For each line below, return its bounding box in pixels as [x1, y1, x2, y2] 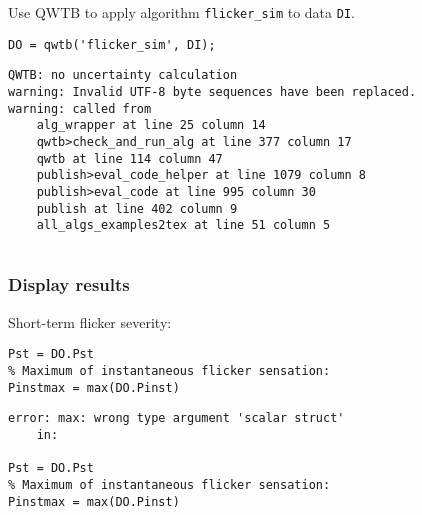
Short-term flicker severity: [8, 311, 172, 332]
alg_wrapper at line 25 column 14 [36, 118, 266, 133]
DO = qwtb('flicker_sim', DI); [8, 37, 216, 52]
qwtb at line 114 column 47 [36, 151, 223, 166]
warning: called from [8, 101, 152, 116]
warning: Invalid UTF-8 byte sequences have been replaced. [8, 84, 417, 99]
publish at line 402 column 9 [36, 201, 238, 216]
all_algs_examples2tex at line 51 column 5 [36, 218, 331, 233]
